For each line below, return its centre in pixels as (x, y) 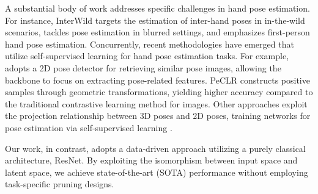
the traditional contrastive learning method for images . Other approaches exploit (156, 103)
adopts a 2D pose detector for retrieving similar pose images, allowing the (143, 67)
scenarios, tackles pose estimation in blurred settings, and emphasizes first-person (157, 32)
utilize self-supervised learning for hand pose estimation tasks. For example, (147, 56)
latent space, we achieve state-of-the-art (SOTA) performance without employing (157, 172)
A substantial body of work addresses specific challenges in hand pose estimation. (157, 8)
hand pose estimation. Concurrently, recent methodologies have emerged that (150, 44)
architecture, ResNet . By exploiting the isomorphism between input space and (151, 160)
